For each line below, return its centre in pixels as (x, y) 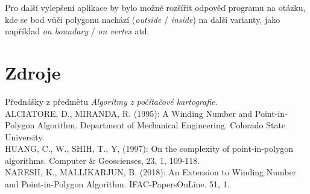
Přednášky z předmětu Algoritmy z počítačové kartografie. (111, 101)
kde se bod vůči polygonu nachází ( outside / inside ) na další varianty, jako (143, 19)
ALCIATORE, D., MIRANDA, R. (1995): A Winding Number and (129, 113)
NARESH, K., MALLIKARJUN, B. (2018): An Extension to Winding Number (151, 172)
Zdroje (33, 72)
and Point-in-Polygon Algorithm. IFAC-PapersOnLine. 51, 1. (117, 184)
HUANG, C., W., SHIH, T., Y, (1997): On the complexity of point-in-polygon (149, 149)
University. (25, 136)
